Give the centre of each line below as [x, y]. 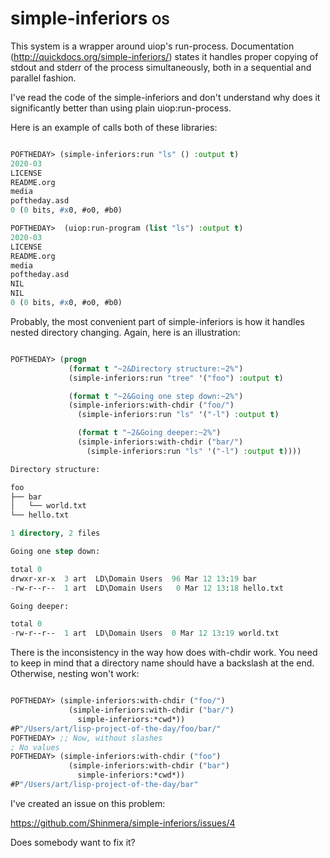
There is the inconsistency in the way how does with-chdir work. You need [164, 653]
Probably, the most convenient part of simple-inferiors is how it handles [158, 321]
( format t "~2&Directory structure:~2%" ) [156, 368]
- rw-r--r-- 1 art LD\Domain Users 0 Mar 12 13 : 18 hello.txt [147, 588]
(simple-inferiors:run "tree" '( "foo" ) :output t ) [176, 378]
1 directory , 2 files [55, 533]
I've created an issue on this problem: [88, 803]
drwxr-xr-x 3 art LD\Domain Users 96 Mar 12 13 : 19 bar [133, 578]
